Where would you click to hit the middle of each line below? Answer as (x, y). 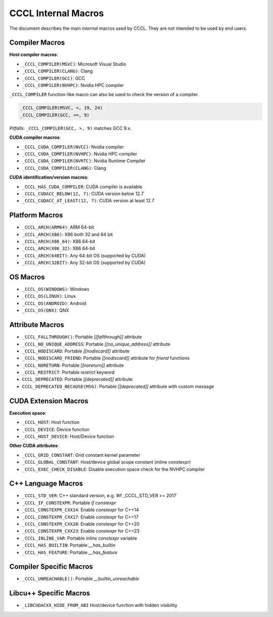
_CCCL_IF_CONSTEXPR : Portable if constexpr (69, 503)
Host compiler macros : (34, 55)
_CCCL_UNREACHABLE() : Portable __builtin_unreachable (81, 579)
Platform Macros (36, 215)
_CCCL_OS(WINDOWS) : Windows (56, 289)
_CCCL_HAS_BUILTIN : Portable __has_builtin (69, 545)
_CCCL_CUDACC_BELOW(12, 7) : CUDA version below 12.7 (83, 193)
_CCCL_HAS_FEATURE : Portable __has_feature (70, 552)
